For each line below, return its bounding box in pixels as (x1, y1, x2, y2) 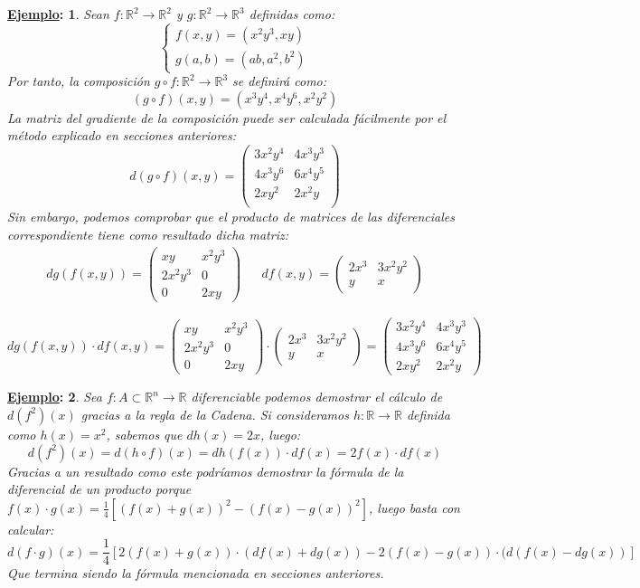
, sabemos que (106, 424, 183, 443)
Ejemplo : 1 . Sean (7, 5, 109, 23)
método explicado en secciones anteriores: (7, 126, 237, 145)
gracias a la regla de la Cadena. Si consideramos (80, 404, 349, 423)
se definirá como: (232, 71, 327, 90)
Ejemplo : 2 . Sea (7, 387, 102, 406)
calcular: (7, 519, 54, 538)
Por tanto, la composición (7, 71, 150, 90)
